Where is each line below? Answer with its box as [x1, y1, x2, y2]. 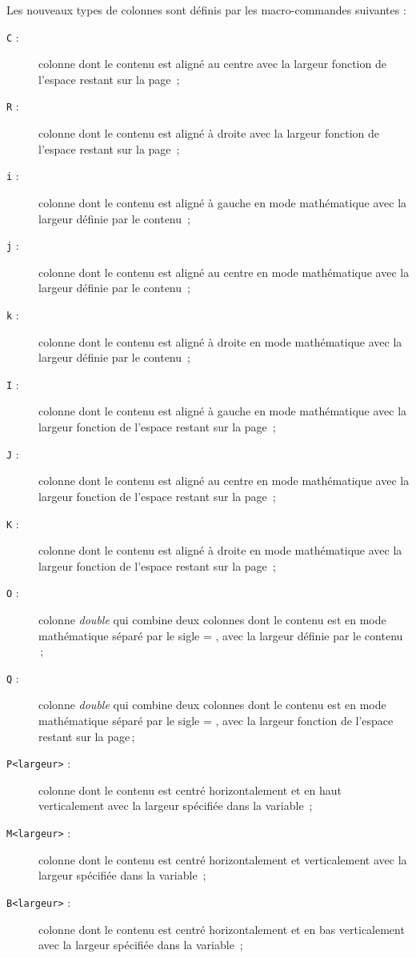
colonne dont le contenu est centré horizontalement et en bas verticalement [38, 920, 405, 937]
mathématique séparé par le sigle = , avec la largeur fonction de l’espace [38, 712, 394, 729]
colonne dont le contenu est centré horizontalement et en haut [38, 781, 342, 798]
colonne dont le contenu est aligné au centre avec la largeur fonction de [38, 55, 386, 72]
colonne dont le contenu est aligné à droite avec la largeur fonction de [38, 125, 380, 142]
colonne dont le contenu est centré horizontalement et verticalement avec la [38, 851, 407, 868]
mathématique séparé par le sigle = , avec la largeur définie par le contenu [38, 627, 403, 643]
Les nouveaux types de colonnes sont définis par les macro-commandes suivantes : [6, 2, 406, 18]
